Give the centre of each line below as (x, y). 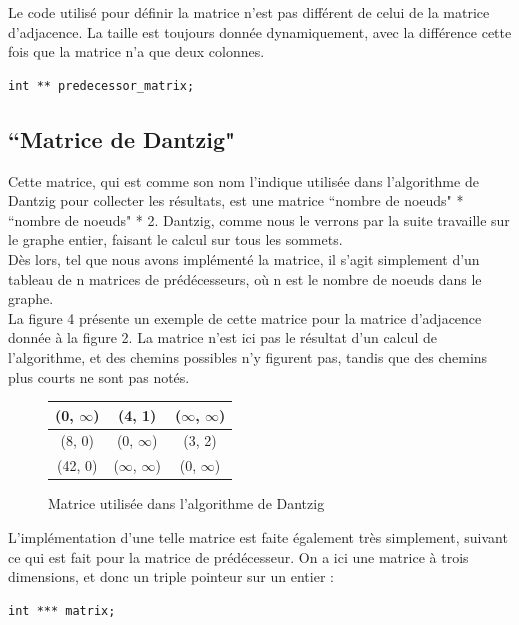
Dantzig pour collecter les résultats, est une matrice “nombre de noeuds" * (236, 200)
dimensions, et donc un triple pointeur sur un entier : (171, 576)
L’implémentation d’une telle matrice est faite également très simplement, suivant (258, 536)
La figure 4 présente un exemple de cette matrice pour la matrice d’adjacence (245, 317)
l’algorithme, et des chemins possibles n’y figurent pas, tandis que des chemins (248, 356)
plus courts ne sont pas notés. (99, 376)
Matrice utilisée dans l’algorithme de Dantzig (186, 503)
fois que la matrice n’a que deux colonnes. (136, 51)
